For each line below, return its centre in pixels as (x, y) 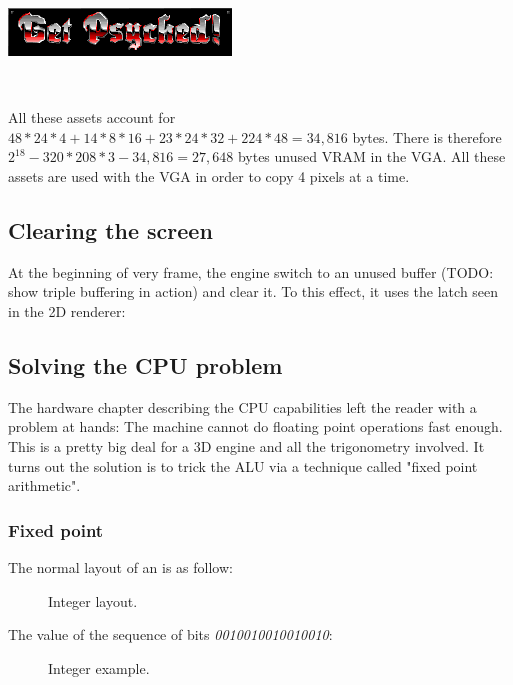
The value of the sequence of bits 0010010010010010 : (170, 634)
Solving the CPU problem (145, 364)
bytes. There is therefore (427, 136)
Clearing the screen (110, 229)
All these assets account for (92, 117)
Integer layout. (93, 600)
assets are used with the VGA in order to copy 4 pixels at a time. (209, 175)
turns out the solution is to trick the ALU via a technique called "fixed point (243, 465)
